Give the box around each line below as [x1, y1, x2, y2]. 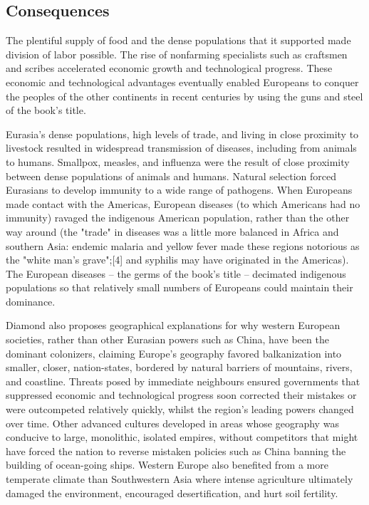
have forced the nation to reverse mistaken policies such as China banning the [6, 443, 346, 458]
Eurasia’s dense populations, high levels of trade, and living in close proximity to [6, 126, 359, 141]
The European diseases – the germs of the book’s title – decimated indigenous [6, 266, 346, 281]
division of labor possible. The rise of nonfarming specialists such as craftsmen [6, 46, 348, 61]
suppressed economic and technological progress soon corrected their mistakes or [6, 387, 357, 402]
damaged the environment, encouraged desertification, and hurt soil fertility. [6, 485, 338, 500]
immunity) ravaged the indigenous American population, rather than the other [6, 210, 350, 225]
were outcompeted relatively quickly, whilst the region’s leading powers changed [6, 402, 354, 417]
